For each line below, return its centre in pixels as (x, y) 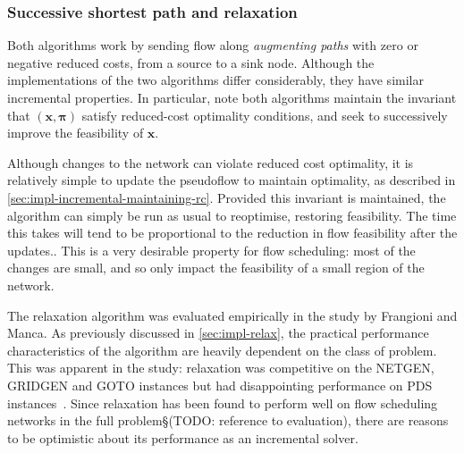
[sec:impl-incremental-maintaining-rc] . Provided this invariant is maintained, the (227, 197)
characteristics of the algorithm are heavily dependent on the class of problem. (222, 350)
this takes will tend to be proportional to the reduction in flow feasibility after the (232, 233)
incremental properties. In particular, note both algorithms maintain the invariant (232, 97)
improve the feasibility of (76, 133)
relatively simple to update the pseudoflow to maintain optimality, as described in (232, 180)
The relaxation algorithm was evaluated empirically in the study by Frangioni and (232, 315)
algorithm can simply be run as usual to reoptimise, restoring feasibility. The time (232, 215)
